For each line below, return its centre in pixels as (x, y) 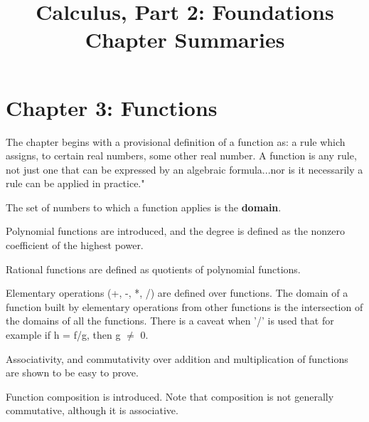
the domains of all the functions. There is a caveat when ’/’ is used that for (170, 321)
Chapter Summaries (185, 39)
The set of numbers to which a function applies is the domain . (144, 207)
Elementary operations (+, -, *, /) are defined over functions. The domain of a (177, 293)
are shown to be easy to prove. (72, 373)
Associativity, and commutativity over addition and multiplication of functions (177, 358)
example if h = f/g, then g (63, 335)
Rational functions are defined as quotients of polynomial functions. (153, 269)
